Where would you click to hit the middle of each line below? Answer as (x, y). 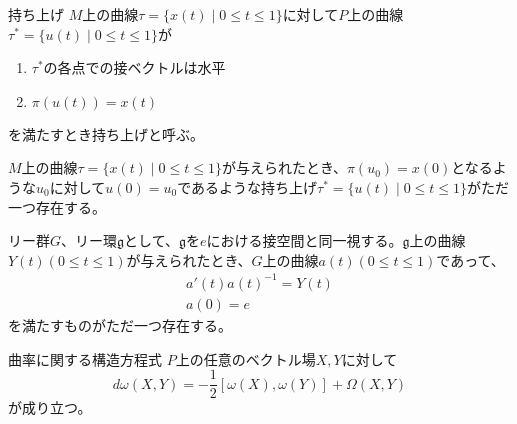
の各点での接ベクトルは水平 (134, 67)
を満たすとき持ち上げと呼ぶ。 (106, 133)
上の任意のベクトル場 (245, 358)
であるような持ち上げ (247, 186)
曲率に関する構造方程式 (85, 358)
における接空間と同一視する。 (304, 240)
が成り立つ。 (50, 407)
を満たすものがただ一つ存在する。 (120, 324)
